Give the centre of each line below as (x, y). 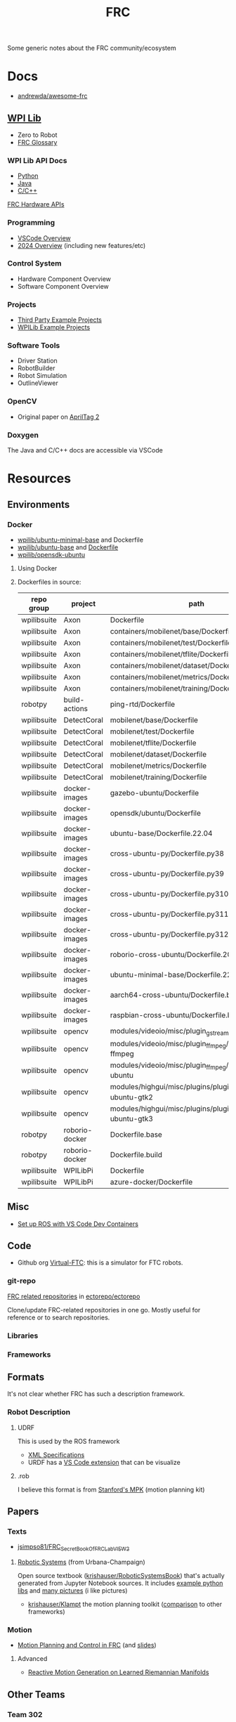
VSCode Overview (44, 238)
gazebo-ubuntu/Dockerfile (155, 792)
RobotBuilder (36, 368)
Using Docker (37, 568)
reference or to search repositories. (59, 1317)
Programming (31, 223)
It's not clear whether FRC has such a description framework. (96, 1394)
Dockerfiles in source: (49, 582)
